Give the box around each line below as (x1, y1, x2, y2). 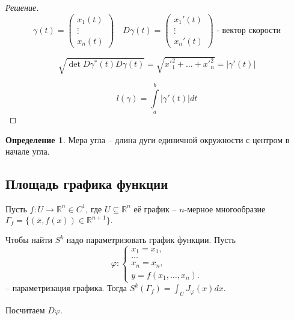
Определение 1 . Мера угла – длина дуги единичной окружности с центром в (5, 133, 290, 146)
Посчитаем (5, 303, 45, 316)
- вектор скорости (216, 26, 281, 35)
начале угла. (5, 145, 50, 158)
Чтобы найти (5, 233, 53, 246)
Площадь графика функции (5, 174, 168, 193)
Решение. (5, 1, 39, 13)
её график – (133, 202, 177, 215)
